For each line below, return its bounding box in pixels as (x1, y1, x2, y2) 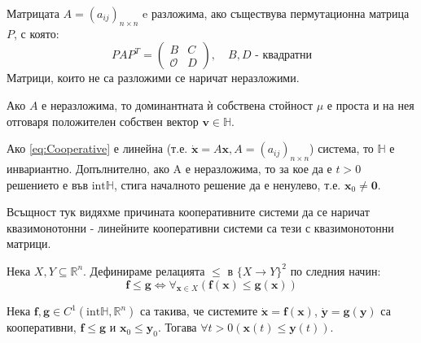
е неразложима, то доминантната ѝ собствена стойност (42, 96, 314, 113)
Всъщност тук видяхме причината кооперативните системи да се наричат (7, 203, 370, 220)
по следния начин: (290, 262, 381, 279)
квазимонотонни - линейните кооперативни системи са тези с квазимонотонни (7, 219, 394, 236)
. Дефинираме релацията (83, 262, 205, 279)
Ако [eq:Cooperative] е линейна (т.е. (7, 140, 188, 157)
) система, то (309, 140, 374, 157)
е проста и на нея (327, 96, 414, 113)
